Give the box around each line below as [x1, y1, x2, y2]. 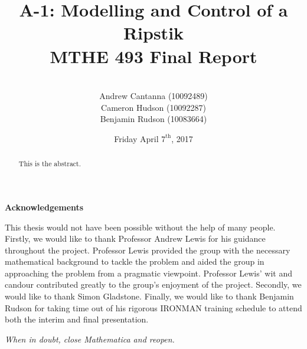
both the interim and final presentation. [5, 313, 149, 325]
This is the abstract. [18, 159, 81, 169]
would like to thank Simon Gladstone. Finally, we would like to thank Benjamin [5, 290, 294, 302]
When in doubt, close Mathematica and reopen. [5, 332, 175, 345]
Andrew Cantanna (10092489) [99, 90, 208, 102]
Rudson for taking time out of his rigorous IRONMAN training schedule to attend [5, 301, 302, 314]
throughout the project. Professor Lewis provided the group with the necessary [5, 243, 290, 256]
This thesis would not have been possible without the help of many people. [5, 220, 276, 233]
